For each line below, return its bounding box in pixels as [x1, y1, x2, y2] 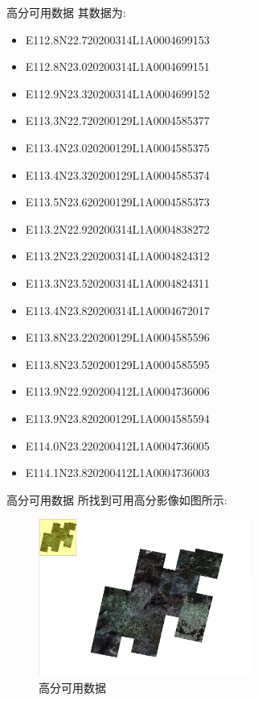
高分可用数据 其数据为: [6, 4, 126, 20]
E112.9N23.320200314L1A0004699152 [25, 85, 210, 102]
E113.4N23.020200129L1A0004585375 [25, 139, 210, 156]
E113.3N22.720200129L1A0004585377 [25, 112, 210, 129]
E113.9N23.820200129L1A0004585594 [25, 409, 210, 426]
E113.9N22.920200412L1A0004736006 [25, 383, 210, 400]
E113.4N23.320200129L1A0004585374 [25, 166, 210, 183]
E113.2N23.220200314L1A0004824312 [25, 247, 210, 264]
